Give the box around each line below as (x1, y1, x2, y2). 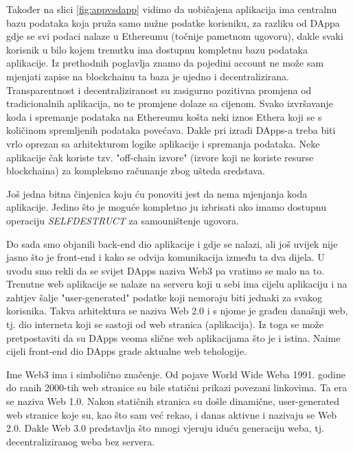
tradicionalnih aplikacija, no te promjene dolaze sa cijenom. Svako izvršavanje (6, 96, 333, 111)
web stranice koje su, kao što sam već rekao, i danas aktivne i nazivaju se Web (6, 407, 337, 421)
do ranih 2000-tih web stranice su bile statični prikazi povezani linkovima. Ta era (6, 380, 348, 395)
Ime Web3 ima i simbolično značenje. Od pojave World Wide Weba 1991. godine (6, 367, 346, 381)
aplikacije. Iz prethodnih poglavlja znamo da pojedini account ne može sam (6, 56, 324, 70)
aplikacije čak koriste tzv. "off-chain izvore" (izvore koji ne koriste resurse (6, 150, 314, 164)
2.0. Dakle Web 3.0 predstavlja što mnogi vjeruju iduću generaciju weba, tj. (6, 421, 324, 435)
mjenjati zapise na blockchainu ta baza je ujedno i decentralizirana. (6, 69, 290, 83)
